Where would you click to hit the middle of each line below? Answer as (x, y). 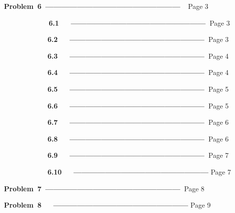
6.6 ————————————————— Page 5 (138, 105)
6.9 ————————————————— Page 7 (138, 155)
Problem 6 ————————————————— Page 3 (106, 6)
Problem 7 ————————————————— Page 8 (104, 188)
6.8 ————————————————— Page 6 (138, 138)
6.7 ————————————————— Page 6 (138, 122)
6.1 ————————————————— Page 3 (139, 22)
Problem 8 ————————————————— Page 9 (107, 205)
